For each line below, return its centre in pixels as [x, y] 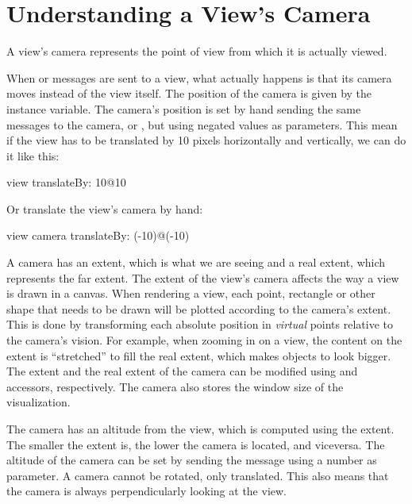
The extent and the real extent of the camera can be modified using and [182, 371]
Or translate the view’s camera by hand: [105, 208]
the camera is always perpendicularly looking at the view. [146, 491]
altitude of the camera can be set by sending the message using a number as [192, 460]
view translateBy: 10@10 [66, 182]
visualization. [39, 402]
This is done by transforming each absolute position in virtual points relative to [200, 324]
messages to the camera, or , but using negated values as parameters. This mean [202, 124]
